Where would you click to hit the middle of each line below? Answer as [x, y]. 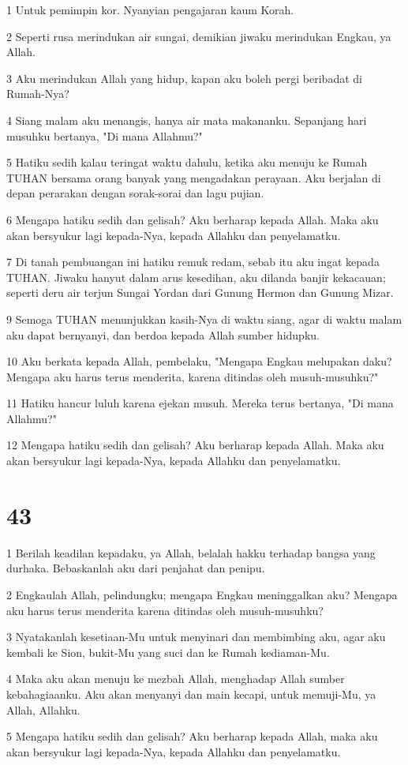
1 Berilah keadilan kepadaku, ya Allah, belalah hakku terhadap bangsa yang [191, 552]
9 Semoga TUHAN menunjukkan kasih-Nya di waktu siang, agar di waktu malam [204, 319]
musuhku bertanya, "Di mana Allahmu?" [105, 135]
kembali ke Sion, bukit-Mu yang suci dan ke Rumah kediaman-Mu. [168, 652]
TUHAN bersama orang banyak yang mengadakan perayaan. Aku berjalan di [194, 177]
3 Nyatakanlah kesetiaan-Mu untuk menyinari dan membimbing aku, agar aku [196, 637]
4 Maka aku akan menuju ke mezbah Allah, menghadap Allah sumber [176, 679]
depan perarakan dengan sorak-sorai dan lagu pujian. [135, 193]
